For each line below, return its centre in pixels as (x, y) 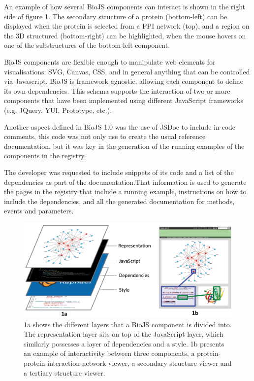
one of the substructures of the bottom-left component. (87, 45)
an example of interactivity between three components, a (109, 353)
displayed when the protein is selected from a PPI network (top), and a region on (127, 26)
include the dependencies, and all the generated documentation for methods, (119, 201)
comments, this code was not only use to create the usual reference (105, 136)
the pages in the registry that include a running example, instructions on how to (125, 191)
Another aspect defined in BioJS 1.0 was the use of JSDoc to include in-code (120, 126)
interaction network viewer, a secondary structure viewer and (140, 363)
